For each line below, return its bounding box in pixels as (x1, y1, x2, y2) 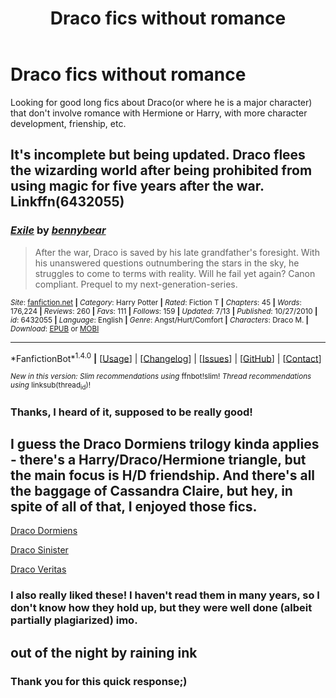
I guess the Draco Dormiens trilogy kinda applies (10, 435, 320, 452)
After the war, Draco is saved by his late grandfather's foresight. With (34, 246, 320, 258)
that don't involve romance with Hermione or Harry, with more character (10, 107, 308, 119)
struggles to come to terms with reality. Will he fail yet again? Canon (34, 267, 316, 279)
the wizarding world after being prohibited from (10, 162, 313, 179)
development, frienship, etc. (10, 117, 127, 129)
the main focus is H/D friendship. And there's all (10, 467, 316, 484)
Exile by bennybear (10, 223, 107, 237)
